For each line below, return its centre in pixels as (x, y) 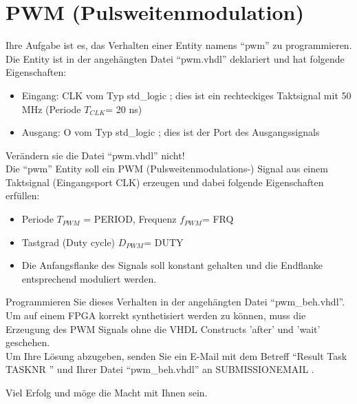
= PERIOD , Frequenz (130, 219)
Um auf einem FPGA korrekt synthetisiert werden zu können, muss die (156, 315)
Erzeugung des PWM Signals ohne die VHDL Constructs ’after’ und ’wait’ (163, 329)
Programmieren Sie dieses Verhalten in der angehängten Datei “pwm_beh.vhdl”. (175, 302)
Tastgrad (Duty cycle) (68, 242)
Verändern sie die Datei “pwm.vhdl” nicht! (95, 155)
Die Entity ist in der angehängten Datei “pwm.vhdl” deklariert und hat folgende (175, 58)
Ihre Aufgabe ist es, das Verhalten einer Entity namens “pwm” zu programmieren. (179, 45)
